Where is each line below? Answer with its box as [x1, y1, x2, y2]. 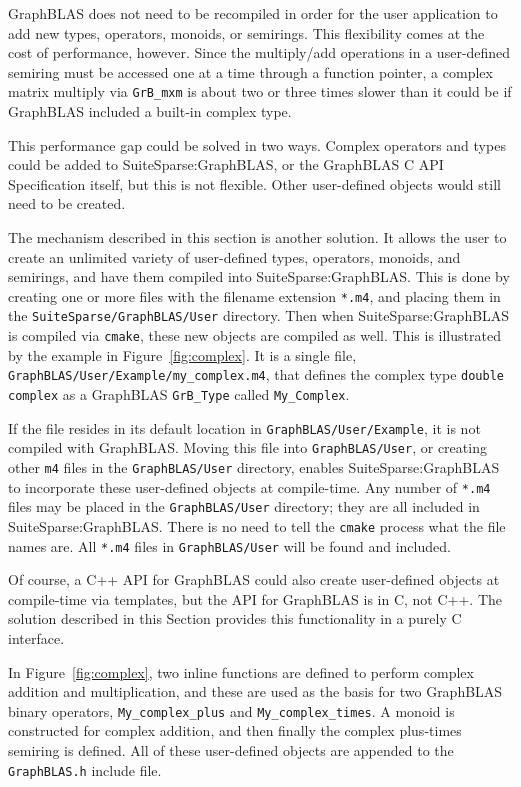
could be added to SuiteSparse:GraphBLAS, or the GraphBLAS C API [8, 154, 444, 175]
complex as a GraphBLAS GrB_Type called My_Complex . [8, 384, 350, 404]
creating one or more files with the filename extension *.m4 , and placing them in [8, 285, 501, 306]
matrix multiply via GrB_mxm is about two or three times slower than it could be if [8, 81, 512, 102]
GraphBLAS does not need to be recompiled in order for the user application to [8, 3, 498, 23]
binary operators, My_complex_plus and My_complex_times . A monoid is [8, 700, 455, 721]
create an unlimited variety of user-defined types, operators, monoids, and [8, 246, 461, 267]
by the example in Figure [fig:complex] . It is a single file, [8, 344, 357, 365]
